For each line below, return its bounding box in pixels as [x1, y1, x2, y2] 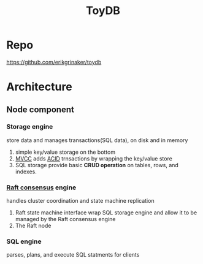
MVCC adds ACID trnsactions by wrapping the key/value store [15, 154, 173, 162]
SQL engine [6, 237, 42, 246]
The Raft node [15, 222, 52, 230]
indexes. [15, 168, 37, 175]
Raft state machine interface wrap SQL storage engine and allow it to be [15, 209, 197, 216]
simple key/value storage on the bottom [15, 148, 115, 156]
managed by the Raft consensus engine [15, 216, 116, 223]
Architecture [6, 80, 72, 94]
